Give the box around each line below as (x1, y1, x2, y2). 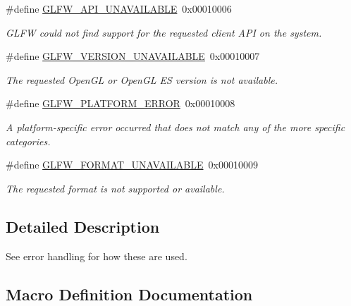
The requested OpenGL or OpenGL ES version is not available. (6, 72, 278, 87)
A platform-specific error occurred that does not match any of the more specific (6, 119, 345, 134)
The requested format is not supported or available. (6, 180, 225, 195)
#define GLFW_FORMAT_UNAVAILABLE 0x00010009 (6, 157, 258, 172)
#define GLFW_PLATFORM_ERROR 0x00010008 (6, 96, 235, 111)
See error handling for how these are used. (6, 248, 187, 263)
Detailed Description (6, 215, 160, 237)
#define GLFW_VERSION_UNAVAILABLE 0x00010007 (6, 49, 260, 63)
